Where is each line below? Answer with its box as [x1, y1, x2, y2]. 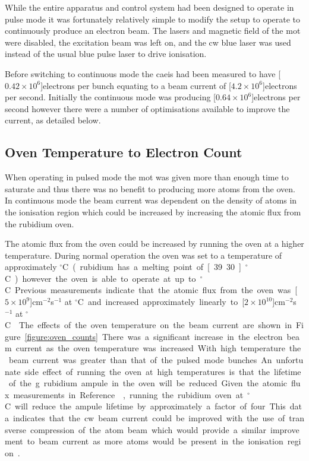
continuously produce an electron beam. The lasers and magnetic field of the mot [5, 24, 301, 37]
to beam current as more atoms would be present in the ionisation [27, 435, 283, 447]
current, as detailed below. [5, 114, 101, 126]
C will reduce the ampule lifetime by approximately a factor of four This [5, 400, 286, 412]
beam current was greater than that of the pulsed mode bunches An [8, 354, 272, 366]
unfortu [276, 354, 304, 366]
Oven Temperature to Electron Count [5, 143, 242, 161]
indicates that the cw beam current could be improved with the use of [12, 412, 285, 424]
